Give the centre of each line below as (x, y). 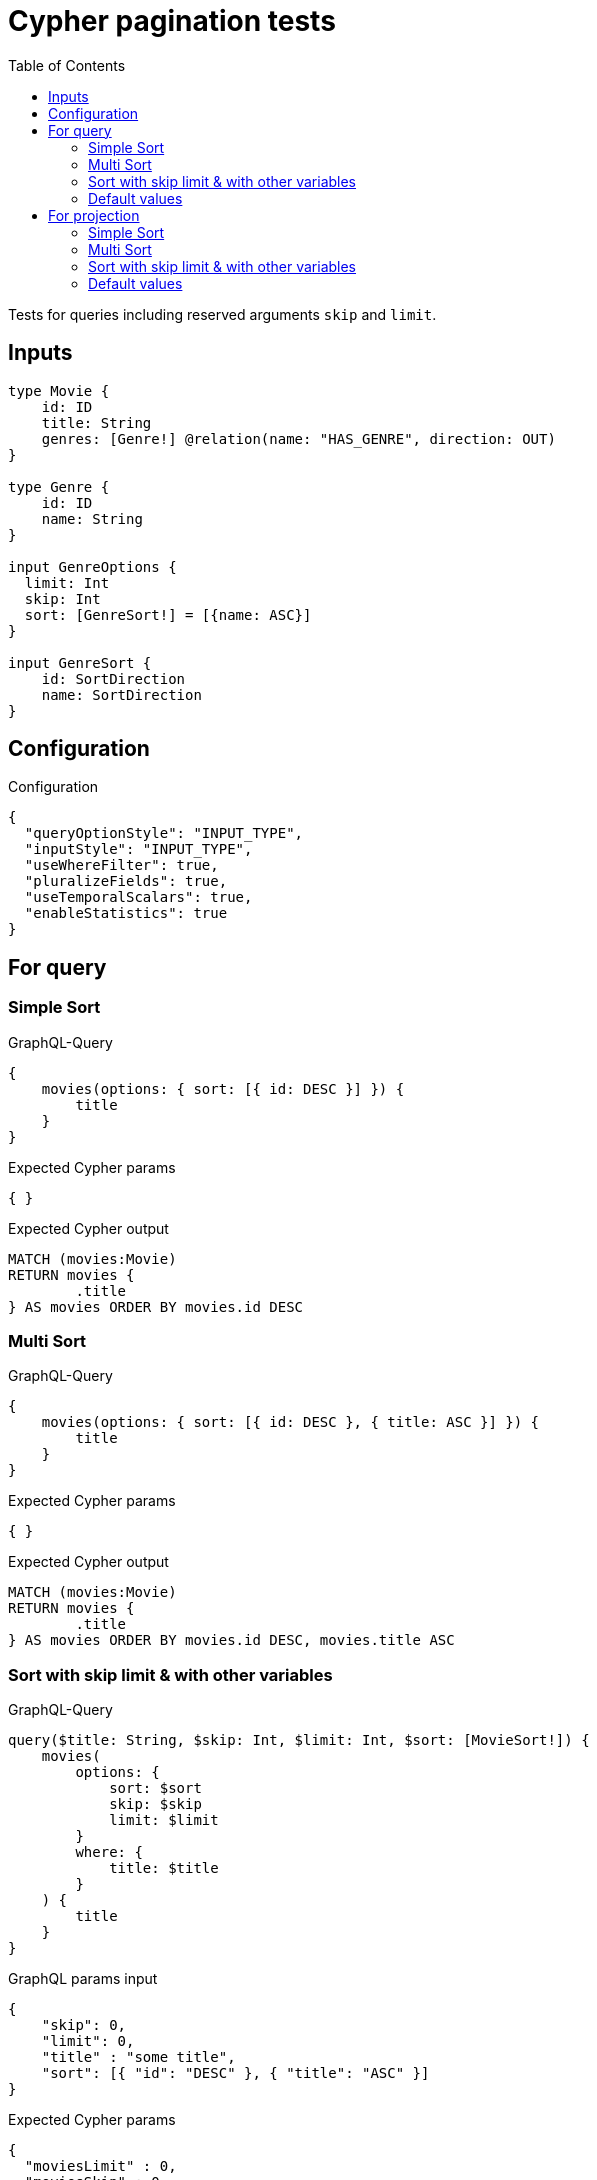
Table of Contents (67, 65)
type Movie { (59, 390)
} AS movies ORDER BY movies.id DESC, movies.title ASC (231, 1640)
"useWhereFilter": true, (121, 865)
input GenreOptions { (92, 566)
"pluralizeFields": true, (126, 881)
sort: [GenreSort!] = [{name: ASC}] (168, 614)
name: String (92, 518)
